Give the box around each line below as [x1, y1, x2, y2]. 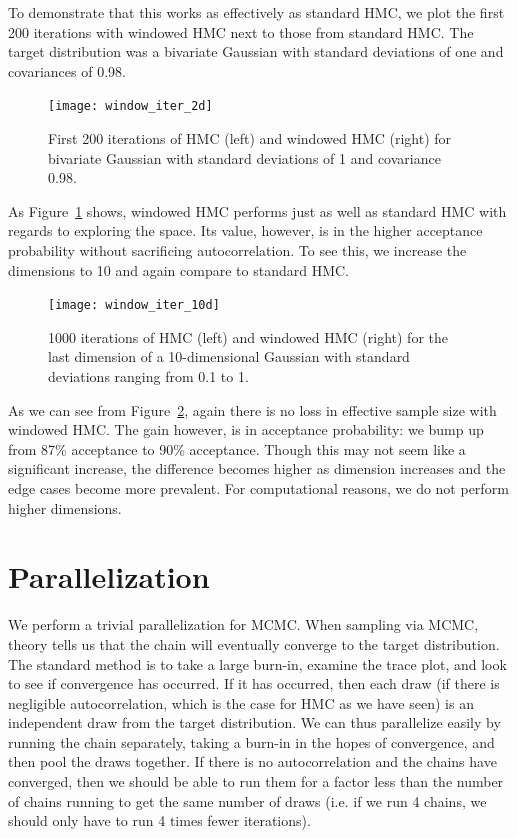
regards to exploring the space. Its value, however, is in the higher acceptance [8, 220, 483, 241]
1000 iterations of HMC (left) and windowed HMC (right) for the [48, 326, 448, 347]
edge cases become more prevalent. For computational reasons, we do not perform [8, 478, 509, 498]
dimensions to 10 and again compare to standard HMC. [8, 259, 349, 280]
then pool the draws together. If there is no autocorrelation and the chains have [8, 751, 497, 772]
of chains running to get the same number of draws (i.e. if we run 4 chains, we [8, 790, 487, 811]
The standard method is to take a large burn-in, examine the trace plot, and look [8, 653, 507, 674]
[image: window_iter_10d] [48, 298, 220, 313]
